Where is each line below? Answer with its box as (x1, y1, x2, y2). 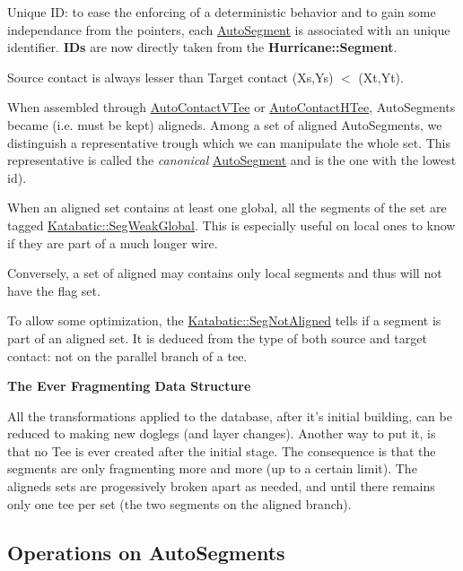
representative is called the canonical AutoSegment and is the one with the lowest (7, 151, 457, 169)
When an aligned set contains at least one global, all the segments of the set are (7, 198, 447, 217)
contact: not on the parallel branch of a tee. (7, 346, 248, 365)
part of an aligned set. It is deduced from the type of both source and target (7, 328, 427, 347)
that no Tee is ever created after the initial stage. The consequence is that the (7, 441, 436, 460)
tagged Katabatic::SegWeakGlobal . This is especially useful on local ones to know (7, 215, 456, 234)
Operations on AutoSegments (7, 538, 285, 566)
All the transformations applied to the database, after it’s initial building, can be (7, 406, 452, 425)
